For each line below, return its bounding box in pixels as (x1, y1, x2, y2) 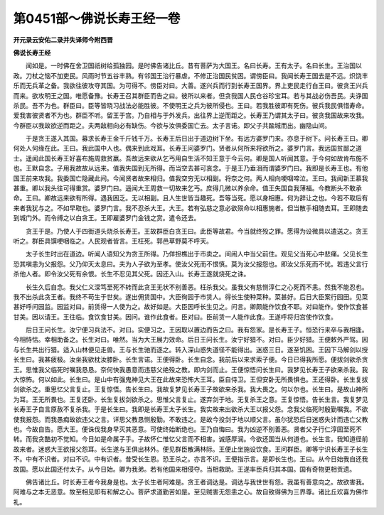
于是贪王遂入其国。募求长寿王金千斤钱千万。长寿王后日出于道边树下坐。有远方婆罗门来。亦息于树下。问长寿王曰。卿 (25, 134, 368, 143)
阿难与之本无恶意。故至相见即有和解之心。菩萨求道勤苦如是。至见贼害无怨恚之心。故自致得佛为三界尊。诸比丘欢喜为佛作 (13, 487, 368, 497)
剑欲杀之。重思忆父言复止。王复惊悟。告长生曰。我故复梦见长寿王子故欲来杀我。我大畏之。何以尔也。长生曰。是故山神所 (13, 385, 368, 394)
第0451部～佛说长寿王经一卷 (13, 11, 181, 26)
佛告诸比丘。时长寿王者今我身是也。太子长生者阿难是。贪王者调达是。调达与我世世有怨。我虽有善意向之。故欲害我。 (25, 477, 368, 486)
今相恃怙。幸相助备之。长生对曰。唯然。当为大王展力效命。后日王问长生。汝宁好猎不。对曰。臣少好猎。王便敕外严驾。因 (13, 335, 368, 344)
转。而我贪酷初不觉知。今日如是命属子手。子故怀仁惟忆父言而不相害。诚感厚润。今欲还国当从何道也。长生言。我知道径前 (13, 435, 368, 443)
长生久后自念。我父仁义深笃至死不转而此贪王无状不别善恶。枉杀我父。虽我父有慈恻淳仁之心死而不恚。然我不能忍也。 (25, 283, 368, 291)
